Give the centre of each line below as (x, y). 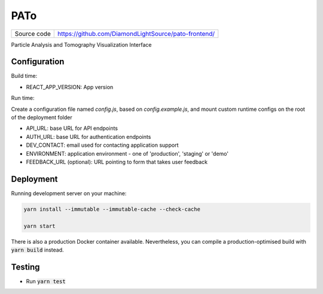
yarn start (39, 226)
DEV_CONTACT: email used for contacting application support (102, 145)
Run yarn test (46, 281)
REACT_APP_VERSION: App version (70, 87)
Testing (25, 267)
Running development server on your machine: (69, 193)
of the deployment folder (42, 117)
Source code (33, 34)
